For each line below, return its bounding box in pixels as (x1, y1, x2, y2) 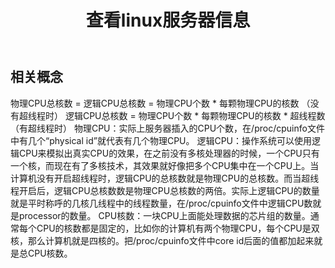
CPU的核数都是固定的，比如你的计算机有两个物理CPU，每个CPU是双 (36, 222, 320, 234)
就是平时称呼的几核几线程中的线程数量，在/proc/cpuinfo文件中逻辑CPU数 (10, 197, 313, 209)
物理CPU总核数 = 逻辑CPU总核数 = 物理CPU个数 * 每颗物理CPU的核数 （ (10, 97, 311, 109)
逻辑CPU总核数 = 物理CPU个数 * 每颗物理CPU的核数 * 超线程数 (64, 109, 326, 121)
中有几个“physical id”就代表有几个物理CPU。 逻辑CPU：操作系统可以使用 (10, 134, 313, 146)
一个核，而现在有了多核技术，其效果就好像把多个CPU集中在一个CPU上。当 (10, 159, 320, 171)
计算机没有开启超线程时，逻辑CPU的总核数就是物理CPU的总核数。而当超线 (10, 172, 320, 184)
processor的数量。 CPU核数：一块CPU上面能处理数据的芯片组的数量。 (18, 209, 311, 221)
